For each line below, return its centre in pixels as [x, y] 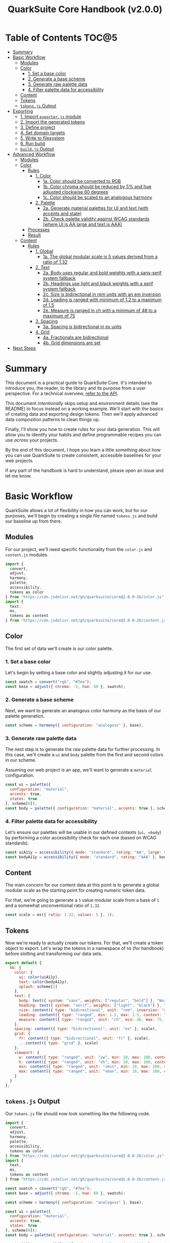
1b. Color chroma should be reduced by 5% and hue [97, 187]
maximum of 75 [59, 316]
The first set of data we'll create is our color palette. [59, 648]
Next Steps [24, 348]
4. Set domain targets [42, 132]
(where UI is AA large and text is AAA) [82, 224]
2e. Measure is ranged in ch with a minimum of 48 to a [100, 310]
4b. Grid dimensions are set [72, 343]
